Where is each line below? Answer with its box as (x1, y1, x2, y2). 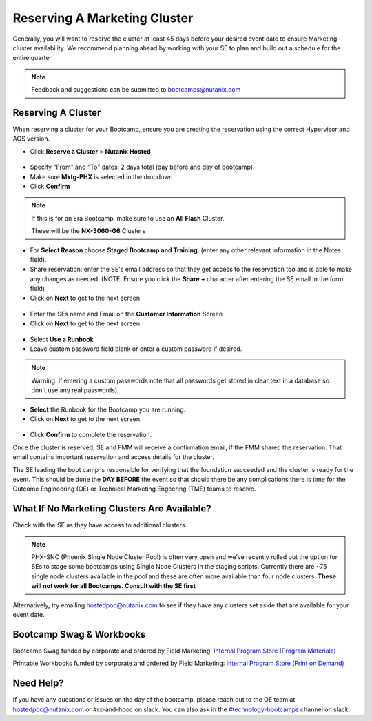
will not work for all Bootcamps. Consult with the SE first (31, 582, 196, 590)
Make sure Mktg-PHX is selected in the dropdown (30, 172, 173, 181)
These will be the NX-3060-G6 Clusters (31, 227, 146, 235)
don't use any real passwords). (31, 386, 120, 394)
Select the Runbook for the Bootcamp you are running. (30, 405, 186, 414)
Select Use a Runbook (30, 335, 94, 343)
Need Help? (12, 678, 65, 689)
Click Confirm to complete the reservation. (30, 431, 152, 439)
